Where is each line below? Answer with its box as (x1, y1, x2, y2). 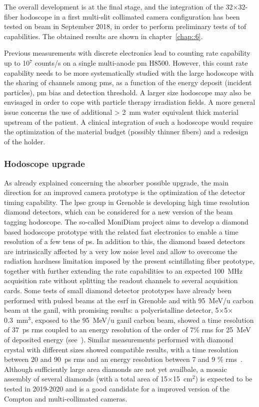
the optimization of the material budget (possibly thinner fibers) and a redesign (4, 126, 248, 137)
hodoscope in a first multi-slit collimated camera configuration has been (20, 11, 240, 22)
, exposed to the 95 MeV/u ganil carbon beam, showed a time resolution (30, 314, 254, 325)
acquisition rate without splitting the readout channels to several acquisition (4, 275, 238, 286)
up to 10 (4, 57, 30, 68)
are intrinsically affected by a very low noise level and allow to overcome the (4, 246, 237, 256)
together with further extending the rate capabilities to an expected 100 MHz (4, 265, 243, 276)
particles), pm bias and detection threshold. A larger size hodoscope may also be (4, 87, 251, 97)
